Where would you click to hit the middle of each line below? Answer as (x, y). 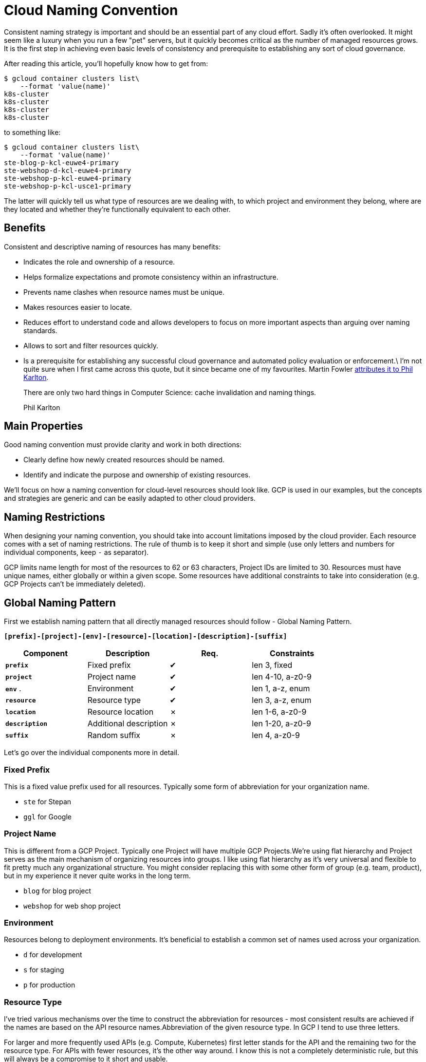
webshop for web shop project (72, 906)
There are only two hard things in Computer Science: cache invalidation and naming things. (170, 392)
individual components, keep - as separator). (76, 552)
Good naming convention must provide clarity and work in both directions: (123, 445)
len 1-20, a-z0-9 (281, 724)
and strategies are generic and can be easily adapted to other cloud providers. (130, 498)
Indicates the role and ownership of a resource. (99, 262)
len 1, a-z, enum (281, 689)
